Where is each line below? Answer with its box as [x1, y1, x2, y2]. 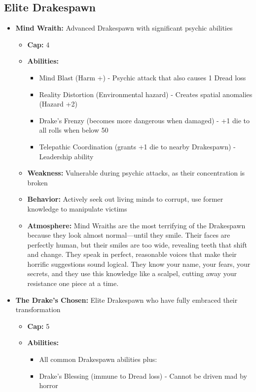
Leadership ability [39, 151, 94, 161]
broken [27, 177, 48, 187]
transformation [15, 304, 61, 315]
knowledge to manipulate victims [27, 203, 127, 214]
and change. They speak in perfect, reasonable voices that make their [27, 249, 237, 259]
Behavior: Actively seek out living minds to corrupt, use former [27, 194, 223, 204]
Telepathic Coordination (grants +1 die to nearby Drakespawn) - [39, 141, 236, 151]
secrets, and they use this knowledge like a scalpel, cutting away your [27, 268, 237, 279]
